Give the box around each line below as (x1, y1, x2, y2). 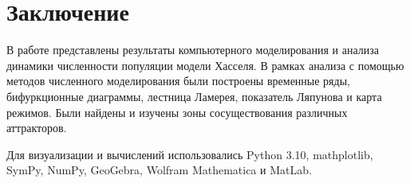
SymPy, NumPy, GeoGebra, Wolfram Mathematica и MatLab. (6, 162, 312, 178)
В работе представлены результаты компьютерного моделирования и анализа (6, 41, 379, 58)
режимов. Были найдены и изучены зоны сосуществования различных (6, 103, 348, 120)
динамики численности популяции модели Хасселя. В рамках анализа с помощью (6, 56, 404, 73)
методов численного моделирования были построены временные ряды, (6, 72, 350, 89)
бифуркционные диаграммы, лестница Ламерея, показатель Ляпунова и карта (6, 88, 382, 104)
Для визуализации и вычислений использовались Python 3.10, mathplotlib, (6, 146, 373, 162)
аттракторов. (6, 119, 67, 136)
